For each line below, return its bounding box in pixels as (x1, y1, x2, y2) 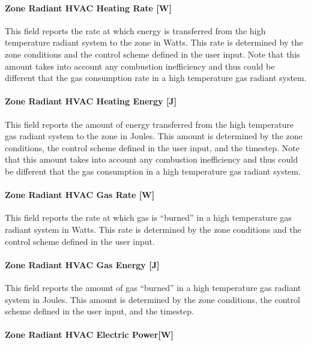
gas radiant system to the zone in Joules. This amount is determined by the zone (5, 130, 303, 142)
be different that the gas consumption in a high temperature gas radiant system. (5, 164, 301, 177)
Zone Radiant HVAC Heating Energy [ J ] (5, 95, 177, 107)
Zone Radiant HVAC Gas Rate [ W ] (5, 188, 155, 201)
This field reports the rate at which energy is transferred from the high (5, 24, 266, 37)
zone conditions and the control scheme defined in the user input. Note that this (5, 47, 300, 60)
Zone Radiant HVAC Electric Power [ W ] (5, 328, 174, 341)
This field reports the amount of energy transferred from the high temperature (5, 118, 294, 130)
